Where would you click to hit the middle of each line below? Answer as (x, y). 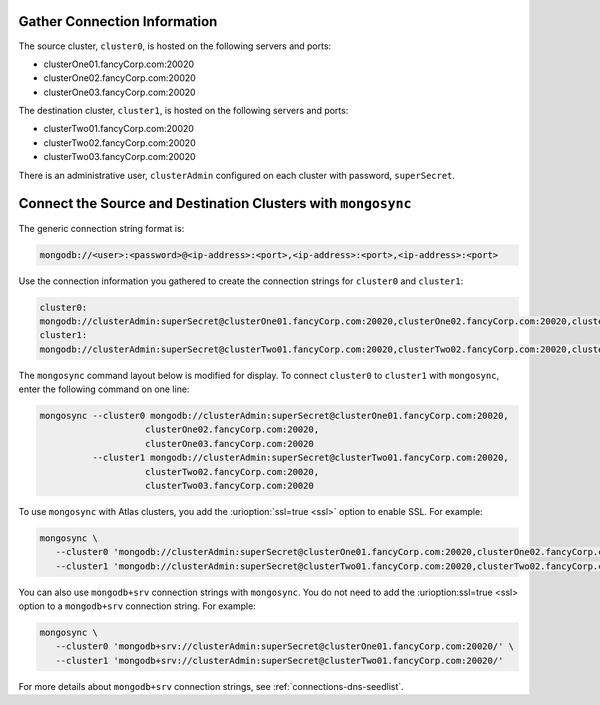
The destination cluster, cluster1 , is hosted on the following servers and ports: (183, 111)
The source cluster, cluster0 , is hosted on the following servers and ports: (175, 46)
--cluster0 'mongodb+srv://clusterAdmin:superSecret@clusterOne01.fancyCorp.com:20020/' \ (285, 646)
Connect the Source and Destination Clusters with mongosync (215, 203)
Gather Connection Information (118, 21)
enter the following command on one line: (104, 389)
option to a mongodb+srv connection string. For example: (137, 606)
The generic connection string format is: (101, 228)
